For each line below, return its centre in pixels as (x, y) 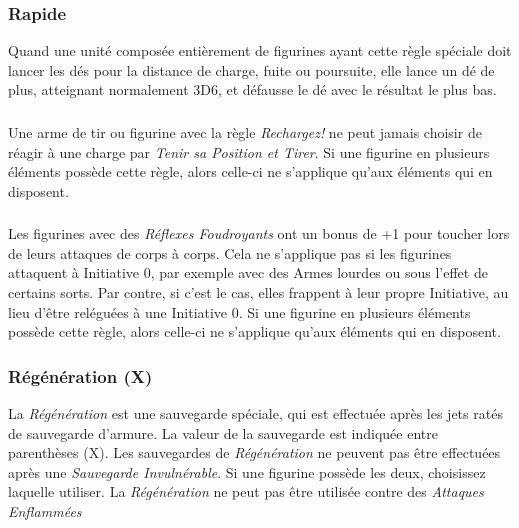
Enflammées (45, 510)
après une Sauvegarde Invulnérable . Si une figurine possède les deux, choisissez (247, 471)
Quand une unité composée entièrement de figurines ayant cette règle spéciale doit (260, 50)
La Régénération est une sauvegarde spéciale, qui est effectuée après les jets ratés (255, 413)
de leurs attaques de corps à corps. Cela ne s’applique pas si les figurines (230, 252)
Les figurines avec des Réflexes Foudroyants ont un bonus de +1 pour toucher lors (259, 233)
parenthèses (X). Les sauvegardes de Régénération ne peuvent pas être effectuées (254, 452)
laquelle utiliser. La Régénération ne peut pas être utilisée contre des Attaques (246, 491)
